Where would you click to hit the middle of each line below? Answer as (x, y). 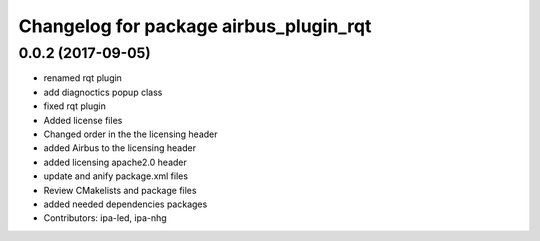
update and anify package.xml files (116, 176)
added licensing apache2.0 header (115, 162)
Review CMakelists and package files (120, 190)
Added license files (83, 120)
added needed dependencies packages (125, 204)
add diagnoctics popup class (103, 92)
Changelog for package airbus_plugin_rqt (195, 26)
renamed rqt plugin (82, 78)
